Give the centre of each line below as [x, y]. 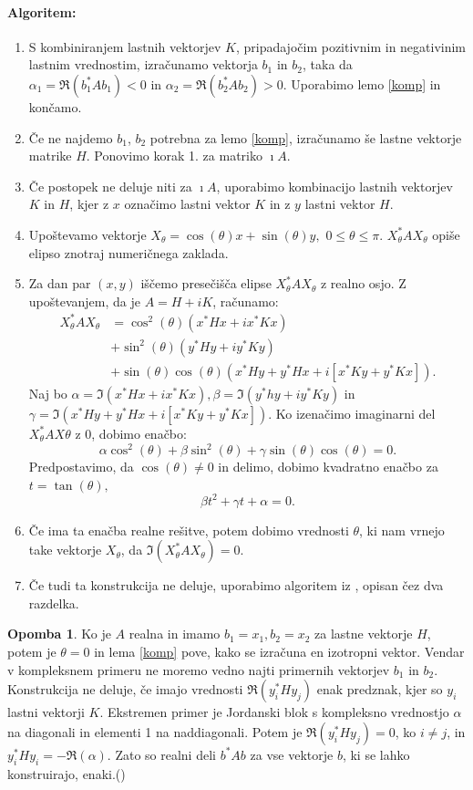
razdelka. [54, 603]
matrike [50, 156]
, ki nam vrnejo [402, 530]
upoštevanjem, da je [84, 301]
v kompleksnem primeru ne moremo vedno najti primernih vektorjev [199, 669]
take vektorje [65, 550]
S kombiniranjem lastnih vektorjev [125, 46]
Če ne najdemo [71, 137]
